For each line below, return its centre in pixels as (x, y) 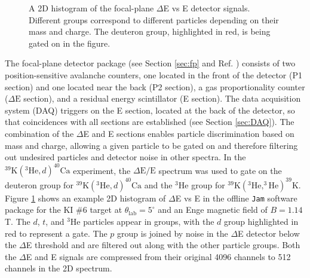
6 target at (102, 210)
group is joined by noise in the (173, 233)
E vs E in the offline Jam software (236, 198)
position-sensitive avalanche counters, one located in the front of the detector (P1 (154, 74)
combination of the (39, 133)
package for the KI (39, 210)
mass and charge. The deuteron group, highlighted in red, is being (150, 31)
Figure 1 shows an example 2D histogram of (85, 198)
